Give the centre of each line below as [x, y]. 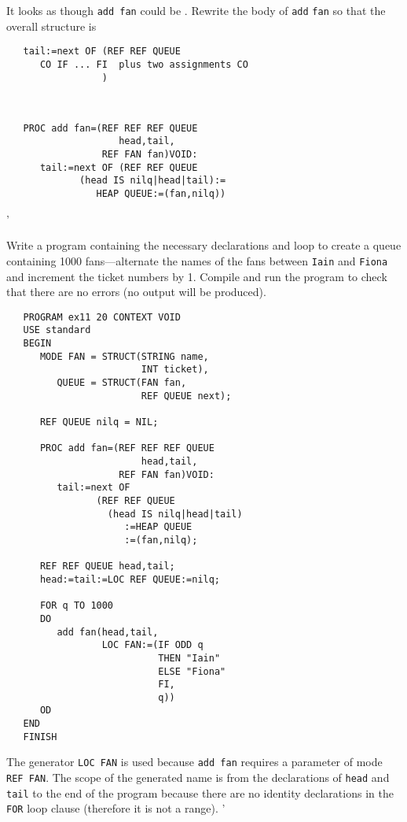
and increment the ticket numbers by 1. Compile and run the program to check [197, 276]
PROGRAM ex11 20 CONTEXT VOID [102, 317]
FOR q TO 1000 [77, 606]
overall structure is [51, 26]
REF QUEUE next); [186, 396]
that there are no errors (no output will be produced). [136, 292]
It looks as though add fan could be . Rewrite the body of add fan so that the [196, 10]
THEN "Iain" [189, 658]
